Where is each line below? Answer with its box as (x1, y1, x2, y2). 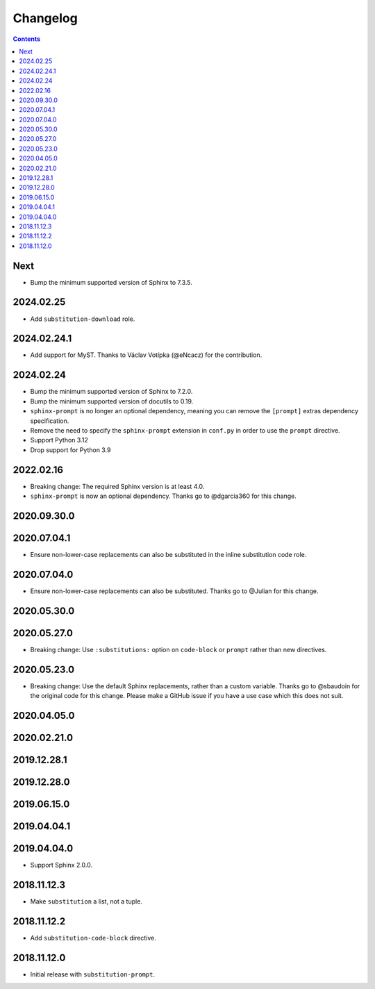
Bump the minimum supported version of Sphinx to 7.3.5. (30, 278, 192, 286)
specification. (30, 417, 69, 425)
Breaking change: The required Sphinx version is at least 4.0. (30, 482, 205, 490)
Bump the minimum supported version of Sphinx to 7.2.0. (30, 388, 193, 396)
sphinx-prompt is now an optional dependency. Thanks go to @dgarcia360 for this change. (30, 492, 297, 500)
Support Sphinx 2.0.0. (30, 861, 93, 870)
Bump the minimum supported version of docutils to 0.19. (30, 397, 194, 406)
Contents (12, 35, 41, 43)
